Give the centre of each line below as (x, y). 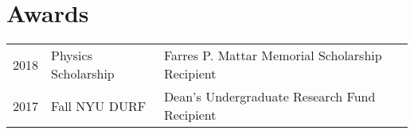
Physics (72, 56)
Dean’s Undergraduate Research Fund (269, 97)
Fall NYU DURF (99, 105)
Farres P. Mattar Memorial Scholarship (273, 56)
